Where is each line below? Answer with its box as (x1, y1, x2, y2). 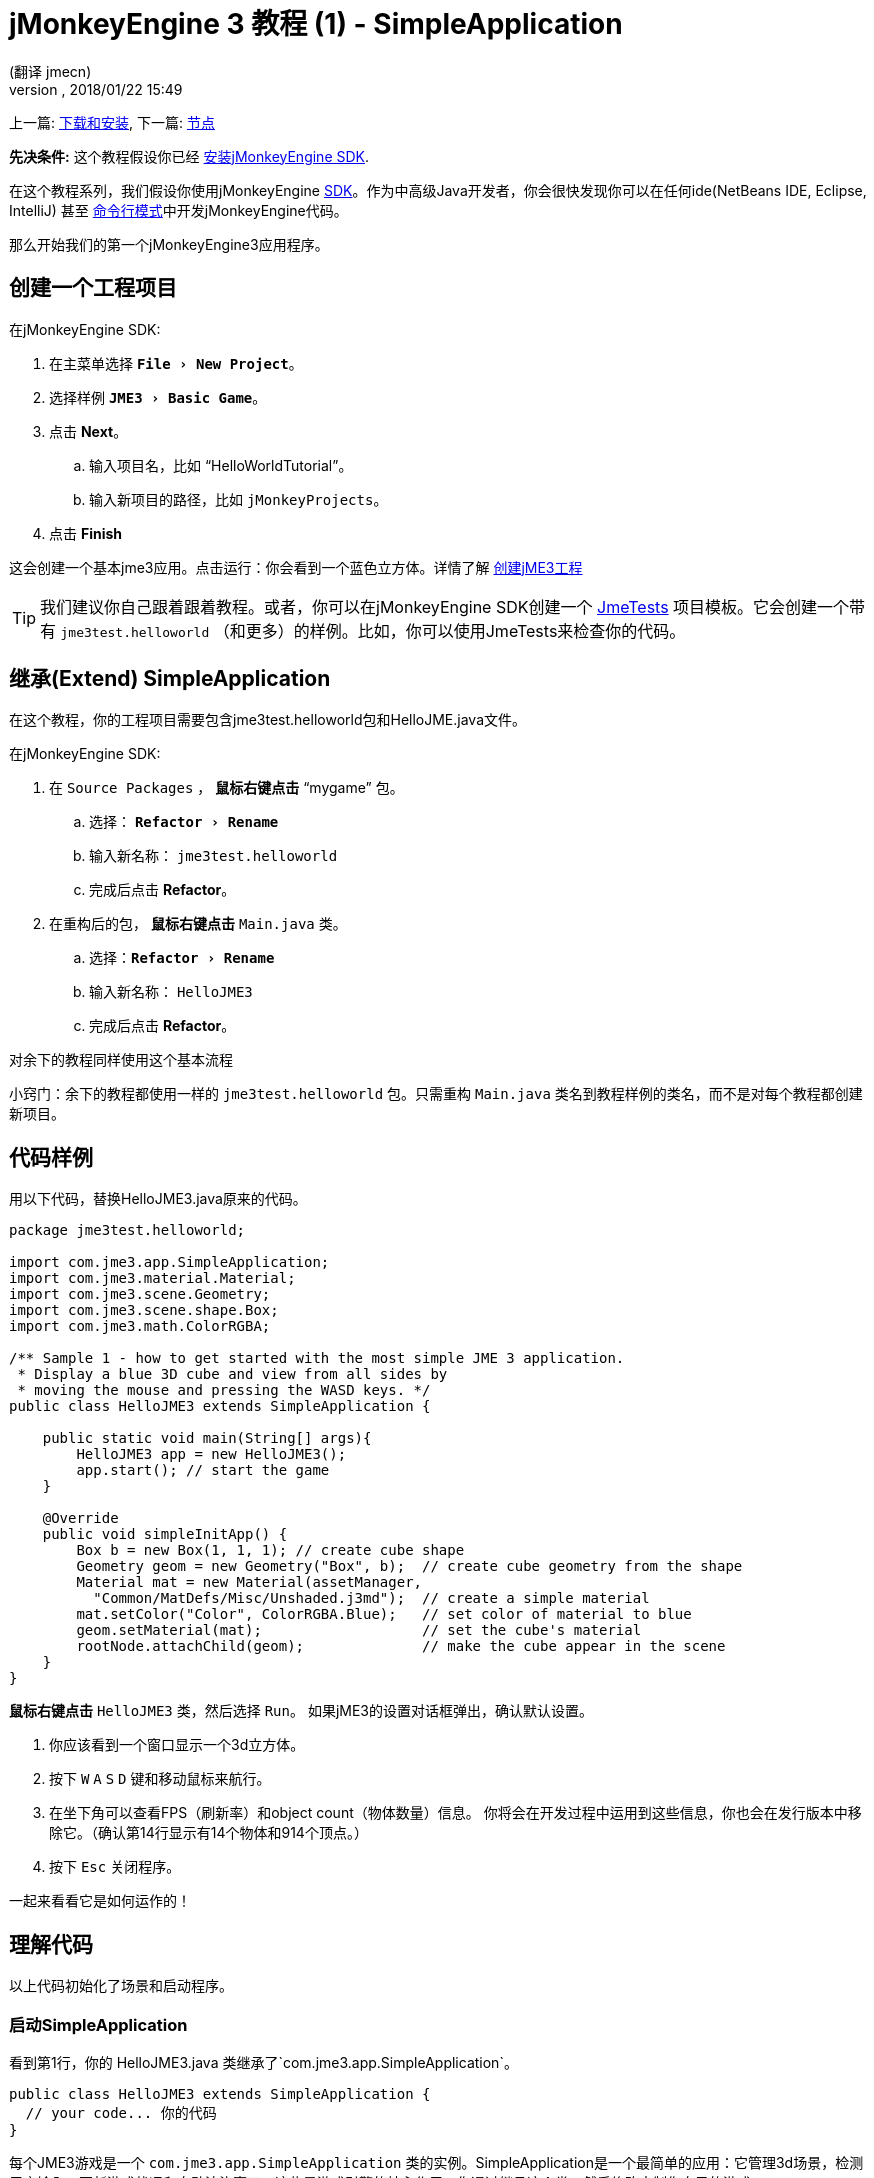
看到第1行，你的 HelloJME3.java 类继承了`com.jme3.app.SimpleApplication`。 (9, 2053, 518, 2071)
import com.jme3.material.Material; (9, 1270, 296, 1287)
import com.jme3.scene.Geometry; (9, 1286, 271, 1303)
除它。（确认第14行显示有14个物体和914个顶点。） (49, 1824, 368, 1842)
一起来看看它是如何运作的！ (9, 1892, 191, 1910)
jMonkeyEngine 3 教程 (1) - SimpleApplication (9, 7, 623, 41)
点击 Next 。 (49, 422, 128, 440)
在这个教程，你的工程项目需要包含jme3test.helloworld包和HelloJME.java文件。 (9, 711, 527, 729)
